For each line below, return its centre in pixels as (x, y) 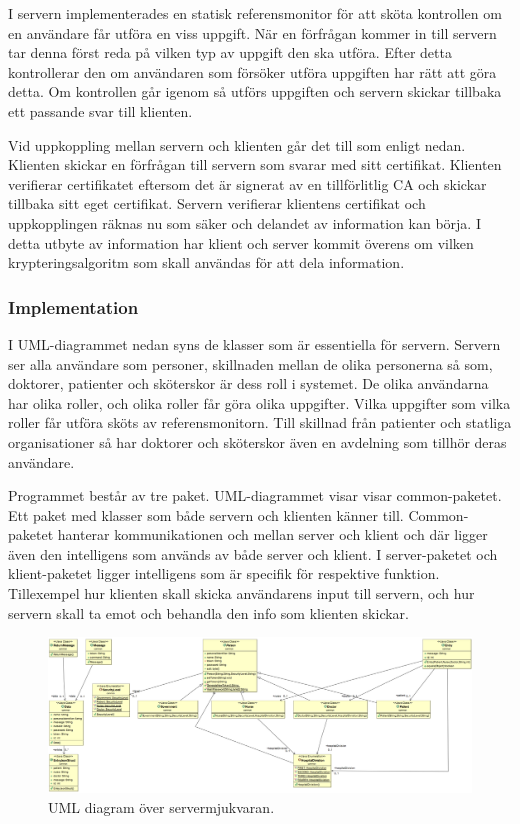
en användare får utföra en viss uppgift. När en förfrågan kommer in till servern (252, 32)
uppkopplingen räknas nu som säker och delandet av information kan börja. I (244, 222)
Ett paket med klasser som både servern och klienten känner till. (206, 514)
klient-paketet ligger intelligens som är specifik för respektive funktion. (224, 573)
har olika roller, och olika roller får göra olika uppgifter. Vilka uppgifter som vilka (259, 402)
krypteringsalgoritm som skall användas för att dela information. (206, 262)
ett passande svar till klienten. (100, 110)
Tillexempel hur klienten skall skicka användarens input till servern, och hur (241, 593)
